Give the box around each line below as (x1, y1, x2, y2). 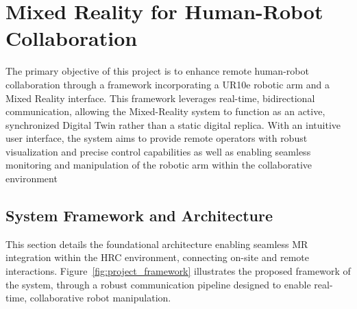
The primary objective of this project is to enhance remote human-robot (5, 64, 309, 78)
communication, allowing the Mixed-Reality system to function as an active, (5, 104, 325, 119)
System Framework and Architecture (5, 205, 273, 226)
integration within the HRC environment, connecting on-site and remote (5, 250, 309, 264)
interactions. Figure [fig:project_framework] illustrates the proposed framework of (5, 264, 351, 278)
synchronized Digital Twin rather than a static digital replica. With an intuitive (5, 117, 341, 132)
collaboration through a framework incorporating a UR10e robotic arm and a (5, 77, 330, 91)
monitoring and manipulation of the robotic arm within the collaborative (5, 158, 312, 172)
